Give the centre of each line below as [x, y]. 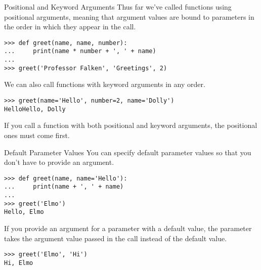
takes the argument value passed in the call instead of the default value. [116, 238]
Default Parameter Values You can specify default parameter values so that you [128, 152]
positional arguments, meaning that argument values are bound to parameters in [129, 16]
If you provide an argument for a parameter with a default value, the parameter [128, 228]
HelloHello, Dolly [35, 109]
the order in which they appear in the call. [70, 27]
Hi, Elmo [19, 263]
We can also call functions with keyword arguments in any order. [105, 84]
